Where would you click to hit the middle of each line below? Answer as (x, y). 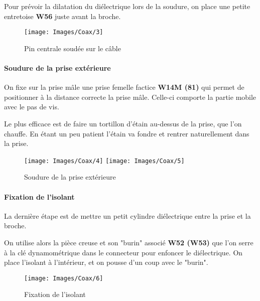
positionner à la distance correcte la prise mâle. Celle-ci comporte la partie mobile (130, 97)
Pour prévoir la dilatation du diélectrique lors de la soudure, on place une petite (127, 6)
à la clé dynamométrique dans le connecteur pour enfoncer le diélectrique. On (123, 252)
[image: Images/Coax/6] (64, 278)
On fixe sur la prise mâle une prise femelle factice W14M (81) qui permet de (124, 87)
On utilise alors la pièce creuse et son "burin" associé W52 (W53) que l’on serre (129, 243)
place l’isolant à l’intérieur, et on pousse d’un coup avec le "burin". (106, 262)
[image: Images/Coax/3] (64, 32)
